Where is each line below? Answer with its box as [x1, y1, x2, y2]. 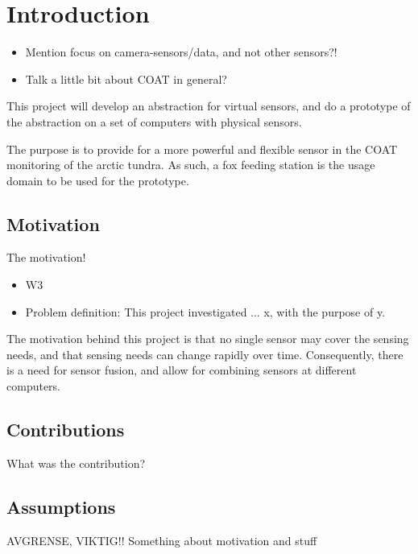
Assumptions [6, 494, 116, 519]
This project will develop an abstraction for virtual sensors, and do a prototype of [6, 97, 411, 114]
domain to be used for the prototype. [6, 172, 189, 188]
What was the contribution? [6, 454, 146, 471]
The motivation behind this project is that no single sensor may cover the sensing [6, 330, 409, 347]
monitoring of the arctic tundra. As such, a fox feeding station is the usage [6, 156, 375, 173]
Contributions [6, 417, 125, 442]
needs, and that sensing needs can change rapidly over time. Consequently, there [6, 345, 404, 362]
